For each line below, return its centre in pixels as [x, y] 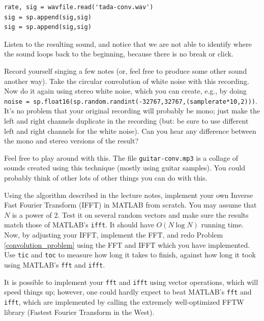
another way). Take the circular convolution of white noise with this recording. [127, 81]
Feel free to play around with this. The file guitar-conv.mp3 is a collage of [121, 157]
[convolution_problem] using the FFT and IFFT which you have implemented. [127, 244]
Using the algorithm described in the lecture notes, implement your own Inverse [128, 195]
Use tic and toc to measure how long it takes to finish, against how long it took [130, 255]
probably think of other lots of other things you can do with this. [106, 178]
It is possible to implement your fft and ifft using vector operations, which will [131, 282]
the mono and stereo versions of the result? [71, 141]
